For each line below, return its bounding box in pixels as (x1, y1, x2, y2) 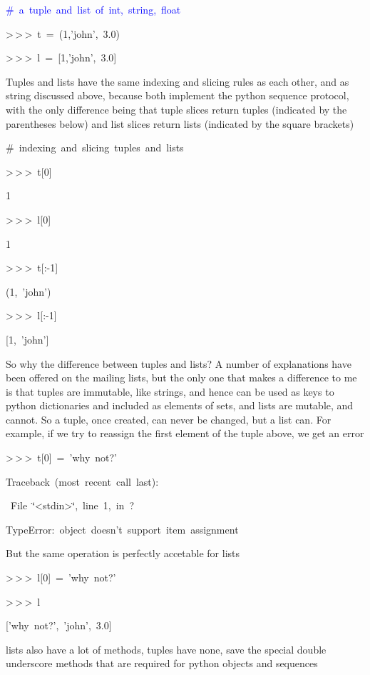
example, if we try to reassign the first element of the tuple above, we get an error (6, 426, 364, 441)
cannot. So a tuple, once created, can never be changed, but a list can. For (6, 411, 332, 426)
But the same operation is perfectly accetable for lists (6, 546, 240, 561)
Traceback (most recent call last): (6, 474, 159, 489)
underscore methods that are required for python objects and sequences (6, 656, 318, 671)
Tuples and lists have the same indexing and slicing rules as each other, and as (6, 74, 349, 89)
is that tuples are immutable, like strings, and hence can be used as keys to (6, 384, 334, 399)
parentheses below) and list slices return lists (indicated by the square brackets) (6, 116, 354, 131)
